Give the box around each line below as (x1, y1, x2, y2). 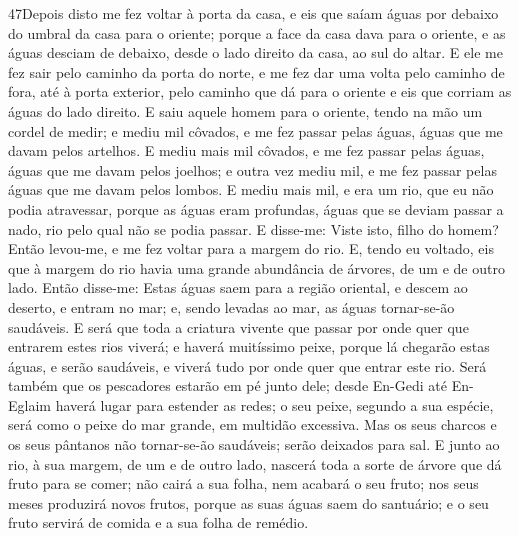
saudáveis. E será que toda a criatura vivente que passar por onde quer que (8, 316, 469, 337)
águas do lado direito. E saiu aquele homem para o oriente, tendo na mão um (8, 100, 483, 121)
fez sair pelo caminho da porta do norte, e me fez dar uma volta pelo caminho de (8, 61, 505, 82)
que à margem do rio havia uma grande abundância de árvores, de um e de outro (8, 257, 505, 278)
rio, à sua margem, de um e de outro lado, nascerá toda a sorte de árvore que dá (8, 453, 502, 474)
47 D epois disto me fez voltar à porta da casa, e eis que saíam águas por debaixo (8, 3, 499, 23)
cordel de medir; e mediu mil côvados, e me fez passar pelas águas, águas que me (8, 120, 503, 141)
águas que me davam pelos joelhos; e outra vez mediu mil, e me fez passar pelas (8, 159, 497, 180)
